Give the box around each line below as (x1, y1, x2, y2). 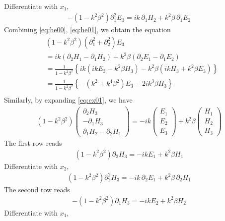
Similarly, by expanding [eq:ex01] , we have (4, 95, 133, 105)
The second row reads (4, 184, 70, 195)
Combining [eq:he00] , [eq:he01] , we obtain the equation (4, 24, 171, 35)
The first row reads (4, 138, 62, 148)
